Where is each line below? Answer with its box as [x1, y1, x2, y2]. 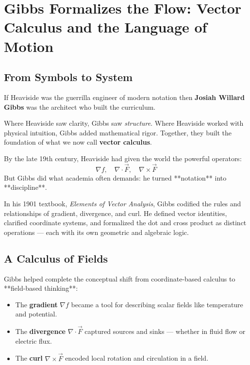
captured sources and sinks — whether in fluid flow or [84, 326, 246, 336]
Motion [4, 36, 54, 56]
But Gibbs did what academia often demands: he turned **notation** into [4, 172, 227, 182]
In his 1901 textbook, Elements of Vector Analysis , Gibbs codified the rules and [4, 198, 241, 208]
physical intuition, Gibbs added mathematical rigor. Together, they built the [4, 127, 232, 137]
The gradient [15, 299, 58, 309]
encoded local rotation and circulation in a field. [65, 353, 209, 363]
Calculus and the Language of [4, 17, 207, 37]
